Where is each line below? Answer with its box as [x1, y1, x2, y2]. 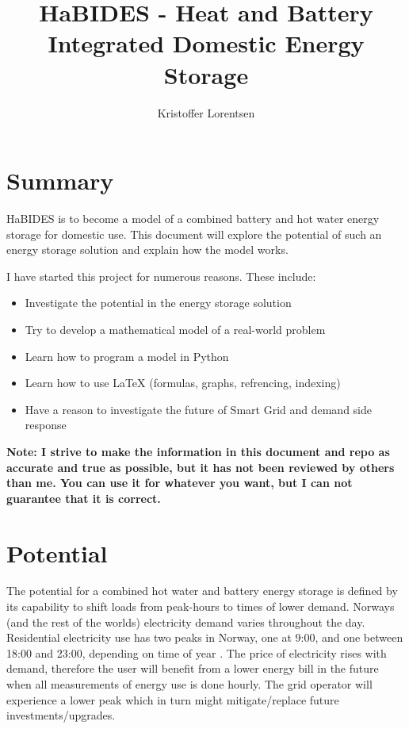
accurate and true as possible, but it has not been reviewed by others [6, 459, 395, 475]
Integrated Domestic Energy [48, 27, 365, 59]
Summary [6, 164, 114, 197]
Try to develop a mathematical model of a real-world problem [25, 321, 326, 337]
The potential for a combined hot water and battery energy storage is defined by [6, 582, 398, 599]
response [25, 416, 67, 433]
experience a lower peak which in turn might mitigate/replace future [6, 691, 339, 708]
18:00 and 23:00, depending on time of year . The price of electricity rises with [6, 644, 387, 661]
